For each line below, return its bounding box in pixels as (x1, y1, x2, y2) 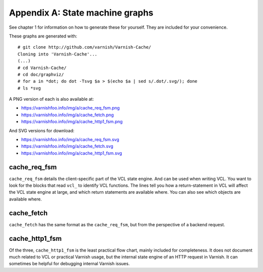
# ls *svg (18, 85, 41, 91)
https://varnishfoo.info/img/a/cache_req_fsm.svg (21, 137, 119, 143)
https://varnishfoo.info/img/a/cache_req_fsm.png (21, 105, 120, 111)
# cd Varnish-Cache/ (18, 65, 67, 71)
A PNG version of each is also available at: (9, 96, 94, 102)
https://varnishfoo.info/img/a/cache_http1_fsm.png (21, 119, 123, 125)
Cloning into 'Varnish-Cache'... (18, 51, 97, 57)
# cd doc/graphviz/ (18, 72, 64, 77)
